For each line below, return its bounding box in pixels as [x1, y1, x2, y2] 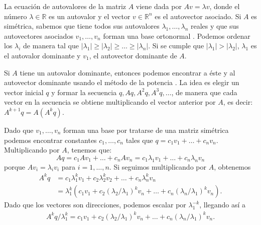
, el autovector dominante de [89, 50, 177, 60]
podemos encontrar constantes [4, 134, 97, 145]
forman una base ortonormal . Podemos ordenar [103, 30, 250, 41]
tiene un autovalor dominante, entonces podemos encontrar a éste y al [20, 67, 235, 78]
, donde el [209, 1, 240, 11]
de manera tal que [23, 40, 79, 51]
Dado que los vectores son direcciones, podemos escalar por [4, 199, 186, 210]
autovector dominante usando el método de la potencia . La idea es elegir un [4, 77, 239, 88]
